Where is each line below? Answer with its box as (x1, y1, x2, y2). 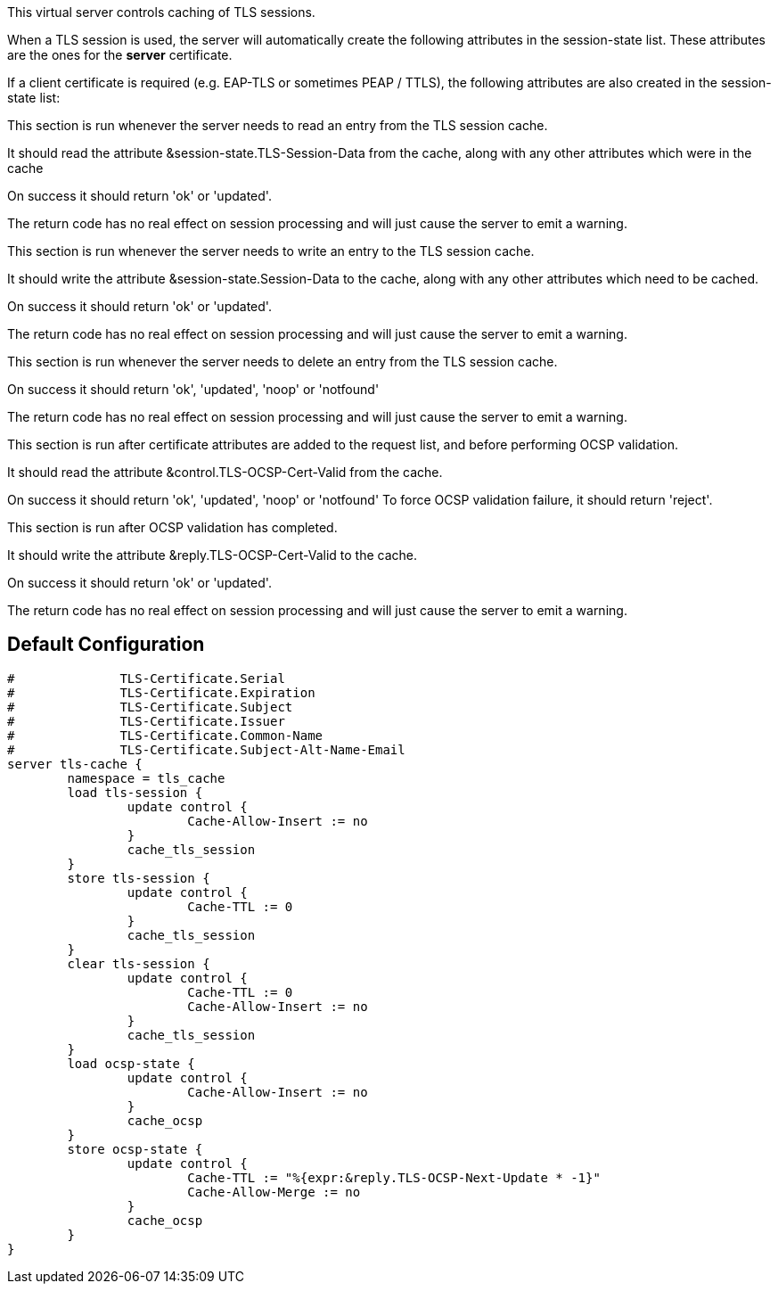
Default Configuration (7, 633, 205, 656)
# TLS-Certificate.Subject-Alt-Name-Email (7, 742, 405, 757)
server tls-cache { (7, 756, 143, 771)
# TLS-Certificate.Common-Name (7, 728, 323, 743)
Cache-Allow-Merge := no (187, 1184, 361, 1199)
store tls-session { (67, 870, 210, 885)
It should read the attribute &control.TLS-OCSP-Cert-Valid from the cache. (7, 465, 443, 480)
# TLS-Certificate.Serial (7, 670, 285, 686)
